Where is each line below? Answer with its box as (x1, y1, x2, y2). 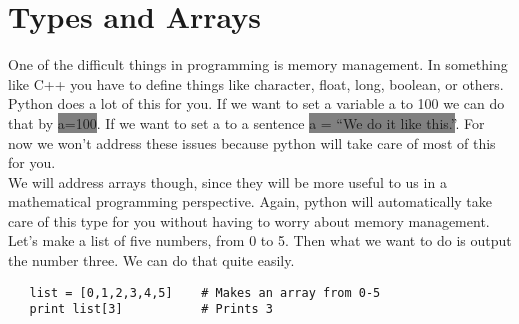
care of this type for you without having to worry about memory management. (8, 210, 490, 231)
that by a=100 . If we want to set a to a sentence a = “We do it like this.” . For (8, 112, 485, 133)
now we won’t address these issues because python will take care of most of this (8, 132, 496, 153)
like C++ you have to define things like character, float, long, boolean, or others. (8, 73, 504, 94)
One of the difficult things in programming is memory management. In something (8, 54, 508, 75)
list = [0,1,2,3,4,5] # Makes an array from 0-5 (29, 285, 381, 300)
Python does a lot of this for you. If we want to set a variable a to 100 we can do (8, 93, 505, 114)
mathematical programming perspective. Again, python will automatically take (8, 191, 492, 212)
